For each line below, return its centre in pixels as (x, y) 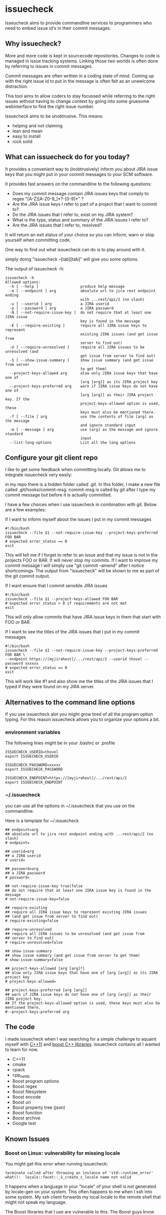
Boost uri (21, 1102)
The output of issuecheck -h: (35, 269)
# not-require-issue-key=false (37, 899)
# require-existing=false (32, 921)
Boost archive (26, 1118)
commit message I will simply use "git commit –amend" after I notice (75, 565)
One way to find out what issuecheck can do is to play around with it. (75, 249)
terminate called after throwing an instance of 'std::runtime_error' (79, 1173)
